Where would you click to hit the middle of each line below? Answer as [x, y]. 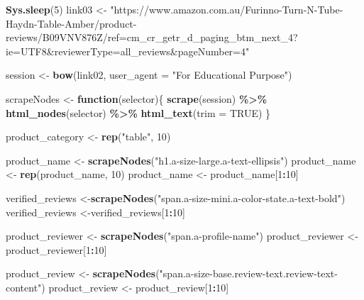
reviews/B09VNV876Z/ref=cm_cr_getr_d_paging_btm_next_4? [152, 37]
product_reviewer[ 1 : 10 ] [56, 249]
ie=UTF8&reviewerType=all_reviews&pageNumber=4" [128, 51]
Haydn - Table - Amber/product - [71, 23]
